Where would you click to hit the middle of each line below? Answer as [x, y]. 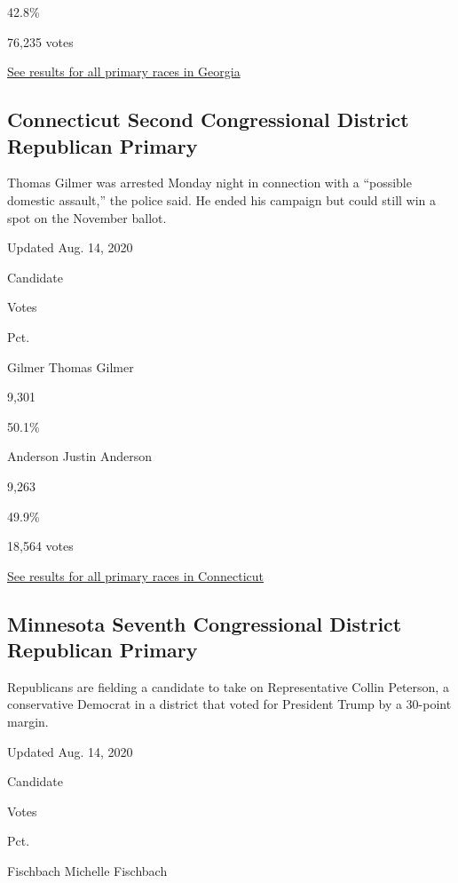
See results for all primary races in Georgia [124, 72]
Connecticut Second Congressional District [208, 119]
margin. [28, 722]
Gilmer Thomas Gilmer [71, 366]
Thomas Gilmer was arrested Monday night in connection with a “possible [209, 183]
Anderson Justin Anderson [80, 456]
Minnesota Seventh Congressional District [205, 623]
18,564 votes [40, 546]
